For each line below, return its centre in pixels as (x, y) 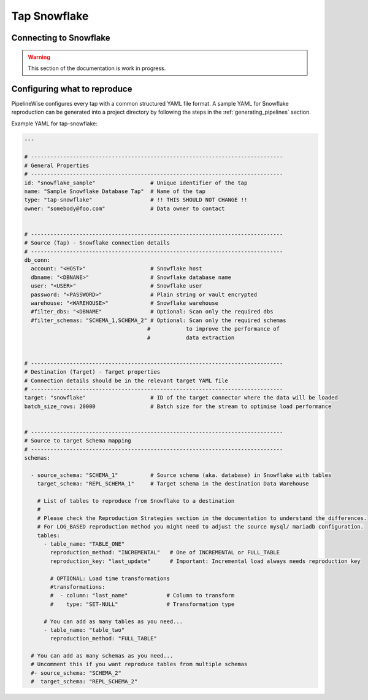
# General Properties (57, 165)
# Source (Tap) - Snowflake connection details (97, 243)
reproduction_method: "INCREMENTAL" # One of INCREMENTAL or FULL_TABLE (165, 553)
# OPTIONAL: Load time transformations (110, 578)
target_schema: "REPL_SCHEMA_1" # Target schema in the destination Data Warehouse (173, 484)
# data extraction (191, 337)
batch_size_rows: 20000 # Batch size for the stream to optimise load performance (178, 406)
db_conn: (37, 260)
